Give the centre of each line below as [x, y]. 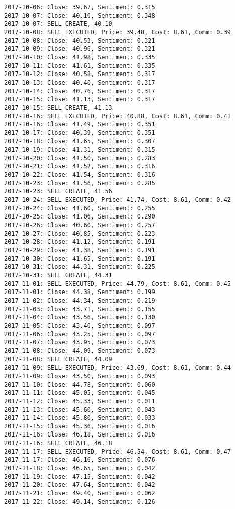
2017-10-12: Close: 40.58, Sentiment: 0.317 [80, 74]
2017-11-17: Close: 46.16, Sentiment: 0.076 [80, 460]
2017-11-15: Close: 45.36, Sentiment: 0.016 [80, 426]
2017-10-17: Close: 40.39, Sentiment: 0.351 [80, 133]
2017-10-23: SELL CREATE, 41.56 [58, 192]
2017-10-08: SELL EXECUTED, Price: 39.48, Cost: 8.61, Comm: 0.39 [118, 32]
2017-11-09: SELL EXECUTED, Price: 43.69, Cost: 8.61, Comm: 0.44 [118, 368]
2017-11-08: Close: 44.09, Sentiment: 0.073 [80, 351]
